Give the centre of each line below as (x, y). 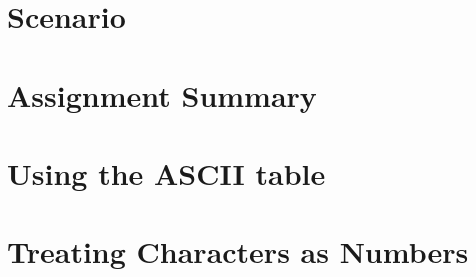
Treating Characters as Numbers (238, 251)
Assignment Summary (162, 94)
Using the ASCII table (166, 172)
